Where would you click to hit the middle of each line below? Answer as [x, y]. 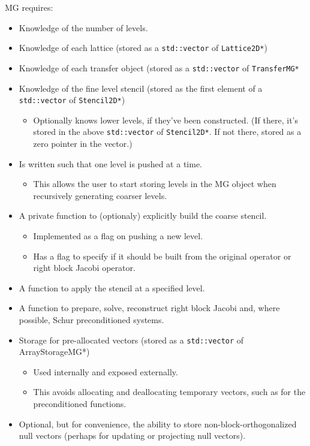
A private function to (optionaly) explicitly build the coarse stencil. [143, 216]
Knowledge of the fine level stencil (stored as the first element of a [141, 88]
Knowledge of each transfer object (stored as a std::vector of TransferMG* [159, 67]
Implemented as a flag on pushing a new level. [118, 235]
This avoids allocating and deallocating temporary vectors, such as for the [169, 392]
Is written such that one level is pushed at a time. [110, 163]
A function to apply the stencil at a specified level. [112, 287]
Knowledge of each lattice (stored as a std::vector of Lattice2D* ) [143, 48]
